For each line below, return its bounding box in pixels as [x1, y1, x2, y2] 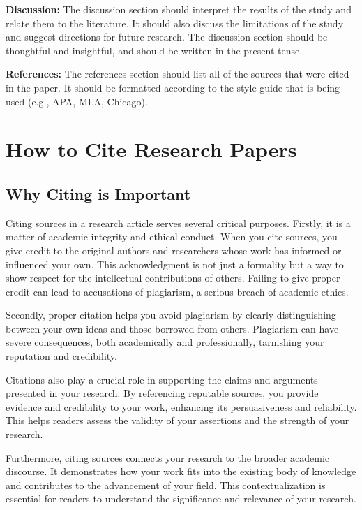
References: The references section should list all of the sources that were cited [6, 66, 349, 81]
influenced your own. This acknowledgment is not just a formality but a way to [6, 256, 344, 271]
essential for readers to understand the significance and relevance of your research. [6, 491, 356, 506]
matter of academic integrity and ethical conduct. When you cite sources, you [6, 229, 338, 244]
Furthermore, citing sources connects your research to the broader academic [6, 450, 329, 465]
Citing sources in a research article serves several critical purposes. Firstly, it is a [6, 215, 351, 230]
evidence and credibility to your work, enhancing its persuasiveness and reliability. [6, 399, 357, 414]
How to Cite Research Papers [6, 135, 297, 163]
